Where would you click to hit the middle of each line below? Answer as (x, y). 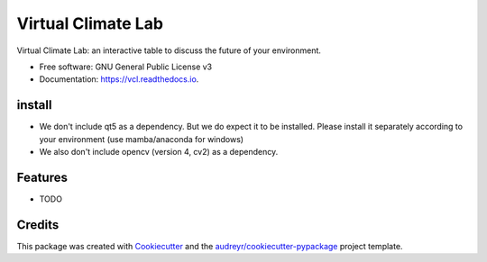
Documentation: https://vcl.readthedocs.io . (119, 79)
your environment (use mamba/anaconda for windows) (141, 139)
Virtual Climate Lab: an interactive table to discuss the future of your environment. (169, 50)
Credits (38, 225)
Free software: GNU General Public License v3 (126, 67)
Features (42, 177)
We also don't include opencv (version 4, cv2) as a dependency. (159, 152)
